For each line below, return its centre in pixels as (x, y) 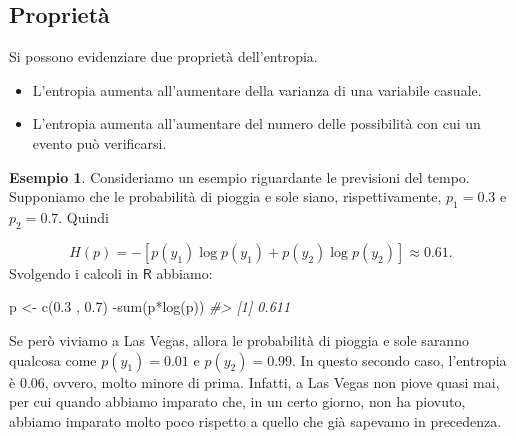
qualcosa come (53, 359)
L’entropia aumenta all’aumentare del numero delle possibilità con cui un (256, 123)
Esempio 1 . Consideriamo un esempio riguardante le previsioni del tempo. (239, 176)
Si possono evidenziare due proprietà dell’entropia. (163, 56)
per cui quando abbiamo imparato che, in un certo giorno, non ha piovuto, (237, 401)
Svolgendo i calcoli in (74, 272)
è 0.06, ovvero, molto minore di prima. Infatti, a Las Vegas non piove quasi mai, (254, 381)
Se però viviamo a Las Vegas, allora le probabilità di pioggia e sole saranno (239, 339)
